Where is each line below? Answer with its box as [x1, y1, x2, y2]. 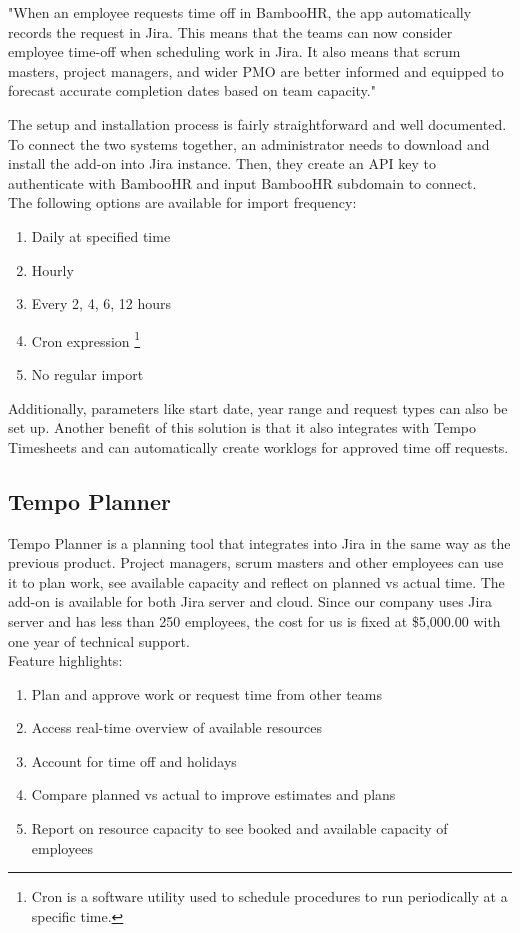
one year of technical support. [8, 630, 190, 651]
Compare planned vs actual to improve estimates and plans [31, 784, 396, 805]
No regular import [31, 363, 144, 384]
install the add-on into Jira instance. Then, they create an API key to [8, 153, 437, 174]
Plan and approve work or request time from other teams [31, 683, 382, 704]
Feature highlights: [8, 650, 123, 671]
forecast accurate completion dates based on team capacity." [8, 80, 376, 101]
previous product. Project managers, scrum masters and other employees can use [8, 552, 504, 573]
